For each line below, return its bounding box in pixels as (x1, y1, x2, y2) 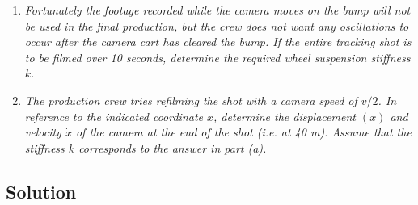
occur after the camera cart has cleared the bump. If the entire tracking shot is (24, 33, 412, 50)
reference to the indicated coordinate (24, 107, 204, 124)
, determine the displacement (213, 107, 356, 124)
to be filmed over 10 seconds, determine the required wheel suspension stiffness (24, 48, 411, 65)
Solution (6, 178, 77, 203)
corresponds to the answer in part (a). (78, 139, 267, 156)
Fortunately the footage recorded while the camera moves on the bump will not (24, 2, 411, 18)
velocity (24, 123, 61, 140)
